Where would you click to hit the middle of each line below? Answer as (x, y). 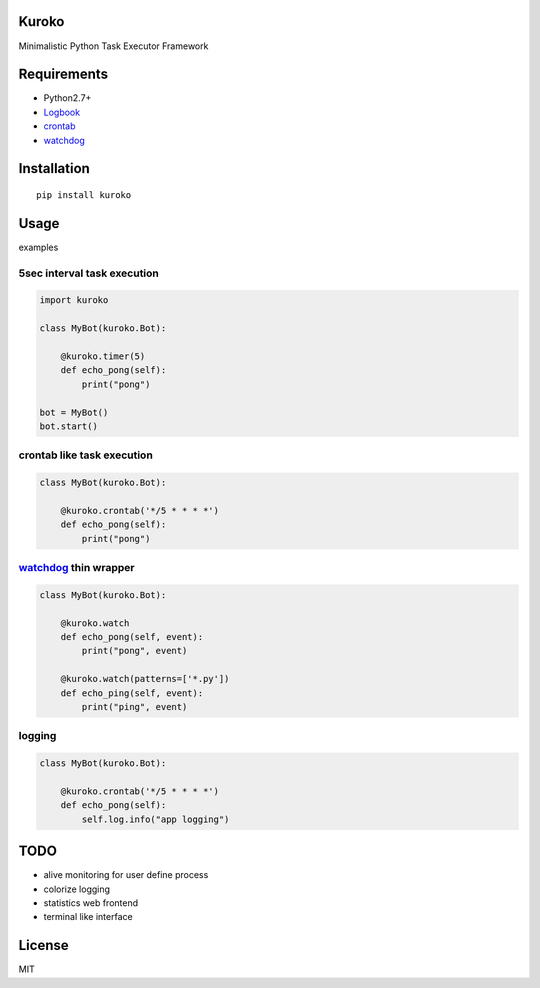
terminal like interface (88, 917)
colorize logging (76, 889)
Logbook (61, 112)
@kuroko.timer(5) (103, 356)
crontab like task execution (86, 455)
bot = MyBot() (74, 412)
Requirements (63, 74)
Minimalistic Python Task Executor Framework (113, 46)
